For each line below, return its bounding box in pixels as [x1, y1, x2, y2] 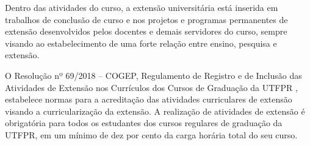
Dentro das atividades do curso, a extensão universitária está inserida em [5, 1, 278, 13]
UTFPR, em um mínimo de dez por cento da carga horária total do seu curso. [5, 128, 298, 141]
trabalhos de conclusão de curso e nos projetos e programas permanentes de [5, 13, 288, 25]
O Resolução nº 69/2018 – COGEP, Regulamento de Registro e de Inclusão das [5, 69, 302, 81]
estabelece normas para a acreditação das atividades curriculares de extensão [5, 93, 292, 106]
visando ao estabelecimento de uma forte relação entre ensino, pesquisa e [5, 36, 277, 49]
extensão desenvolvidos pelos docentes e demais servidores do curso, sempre [5, 25, 287, 38]
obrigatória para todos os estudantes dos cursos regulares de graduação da [5, 116, 283, 129]
